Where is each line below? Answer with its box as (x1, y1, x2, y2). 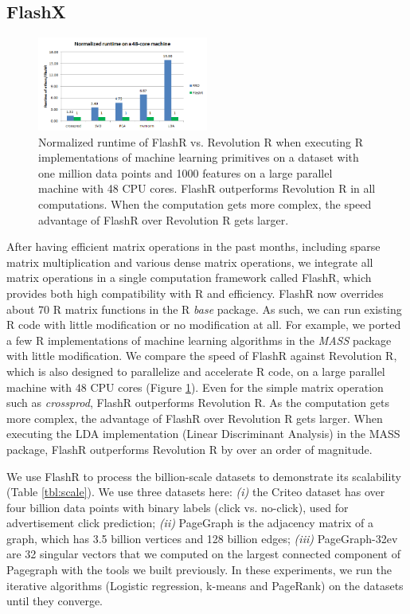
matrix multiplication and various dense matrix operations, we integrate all (6, 253, 373, 270)
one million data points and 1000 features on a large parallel (38, 164, 333, 181)
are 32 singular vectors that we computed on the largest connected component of (6, 546, 401, 562)
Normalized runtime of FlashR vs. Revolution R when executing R (38, 133, 363, 150)
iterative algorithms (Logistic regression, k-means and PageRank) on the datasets (6, 577, 404, 593)
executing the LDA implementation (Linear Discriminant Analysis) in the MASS (6, 425, 400, 442)
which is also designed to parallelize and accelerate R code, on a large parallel (6, 362, 385, 379)
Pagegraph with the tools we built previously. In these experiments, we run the (6, 561, 392, 578)
